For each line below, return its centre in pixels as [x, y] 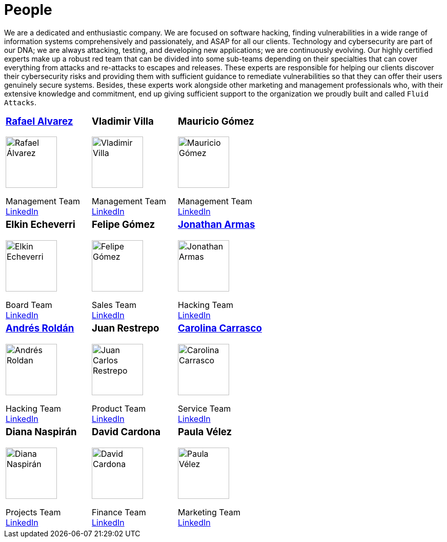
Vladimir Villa [123, 121]
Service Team [205, 408]
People [28, 10]
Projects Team [33, 512]
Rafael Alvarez [39, 121]
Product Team [119, 408]
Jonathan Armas [217, 225]
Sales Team [114, 305]
